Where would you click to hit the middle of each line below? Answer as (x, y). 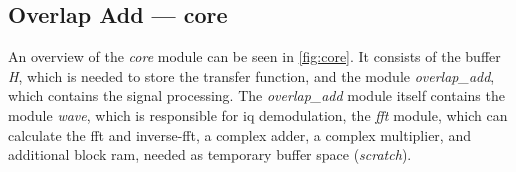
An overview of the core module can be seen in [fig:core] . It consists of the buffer (254, 56)
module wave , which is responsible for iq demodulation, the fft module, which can (258, 114)
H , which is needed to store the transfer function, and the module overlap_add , (251, 75)
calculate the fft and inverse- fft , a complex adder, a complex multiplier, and (239, 134)
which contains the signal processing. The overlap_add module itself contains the (256, 95)
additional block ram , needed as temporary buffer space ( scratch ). (210, 154)
